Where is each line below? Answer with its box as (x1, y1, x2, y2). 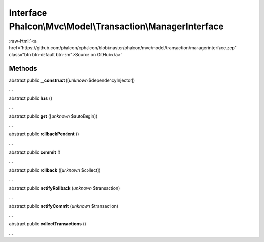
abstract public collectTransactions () (9, 221, 87, 227)
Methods (9, 64, 37, 73)
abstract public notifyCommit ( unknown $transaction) (9, 203, 119, 209)
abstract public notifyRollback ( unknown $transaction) (9, 185, 120, 191)
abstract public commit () (9, 149, 61, 155)
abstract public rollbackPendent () (9, 131, 79, 137)
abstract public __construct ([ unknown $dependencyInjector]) (9, 77, 135, 83)
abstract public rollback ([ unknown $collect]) (9, 167, 101, 173)
